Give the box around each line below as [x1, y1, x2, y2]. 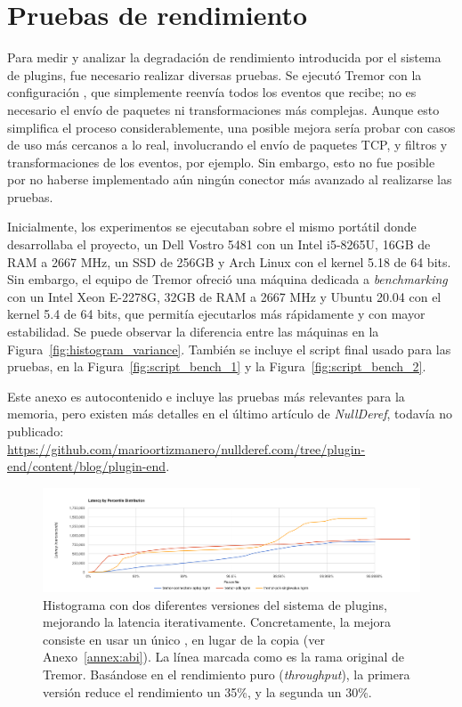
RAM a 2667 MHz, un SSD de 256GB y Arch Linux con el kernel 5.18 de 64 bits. [7, 252, 451, 271]
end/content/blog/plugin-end [7, 457, 166, 475]
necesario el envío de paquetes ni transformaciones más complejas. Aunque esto [7, 100, 440, 118]
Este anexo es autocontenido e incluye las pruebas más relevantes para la [7, 386, 405, 405]
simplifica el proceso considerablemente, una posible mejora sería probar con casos [7, 118, 456, 136]
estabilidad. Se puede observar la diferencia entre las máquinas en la [7, 322, 379, 341]
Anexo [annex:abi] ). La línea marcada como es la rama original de [43, 647, 405, 666]
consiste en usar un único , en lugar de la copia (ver [43, 630, 325, 648]
